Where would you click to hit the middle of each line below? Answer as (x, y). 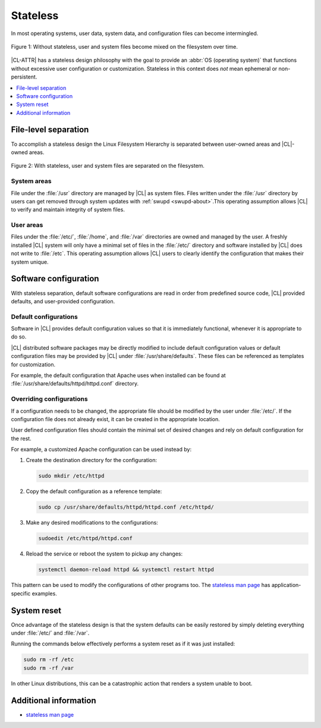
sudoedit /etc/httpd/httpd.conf (86, 539)
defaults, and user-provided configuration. (63, 301)
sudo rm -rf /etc (49, 660)
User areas (27, 225)
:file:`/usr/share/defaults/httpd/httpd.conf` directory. (75, 384)
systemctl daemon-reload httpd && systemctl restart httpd (126, 570)
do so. (19, 337)
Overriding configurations (50, 399)
